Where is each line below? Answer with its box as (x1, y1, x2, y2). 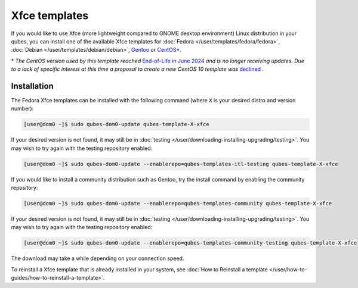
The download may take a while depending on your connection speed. (11, 255, 184, 262)
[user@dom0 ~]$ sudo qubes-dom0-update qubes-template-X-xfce (23, 121, 209, 128)
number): (11, 105, 34, 112)
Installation (11, 81, 54, 91)
